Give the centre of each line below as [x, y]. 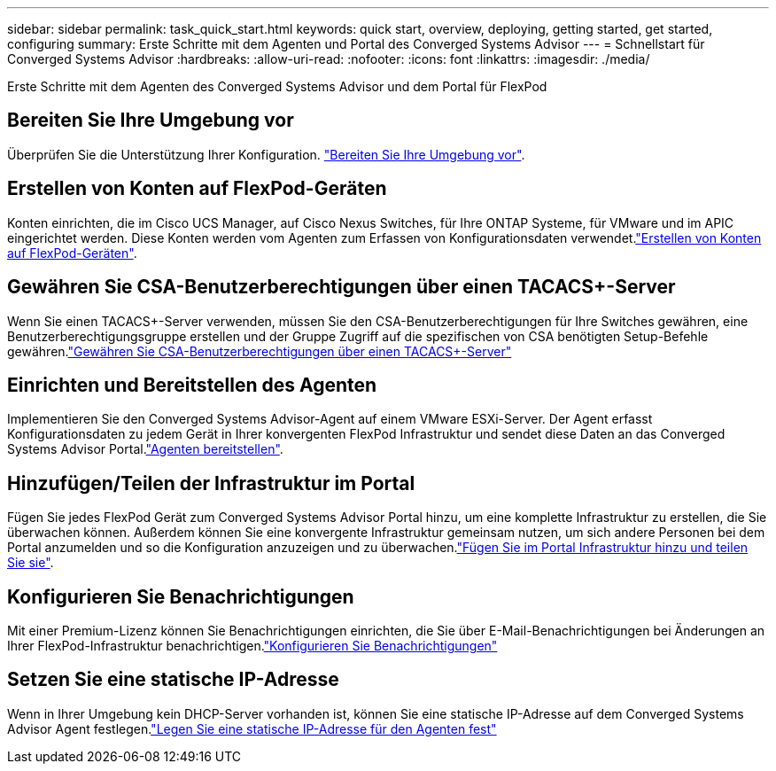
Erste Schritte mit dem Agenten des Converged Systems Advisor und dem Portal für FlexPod [277, 86]
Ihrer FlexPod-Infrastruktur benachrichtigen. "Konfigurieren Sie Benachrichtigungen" [252, 646]
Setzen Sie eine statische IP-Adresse [173, 680]
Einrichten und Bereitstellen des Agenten [192, 385]
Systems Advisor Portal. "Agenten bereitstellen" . [145, 449]
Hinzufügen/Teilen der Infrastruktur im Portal [211, 483]
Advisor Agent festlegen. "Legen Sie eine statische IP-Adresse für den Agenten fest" [252, 728]
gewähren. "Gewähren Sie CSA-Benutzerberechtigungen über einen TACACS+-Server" [260, 351]
